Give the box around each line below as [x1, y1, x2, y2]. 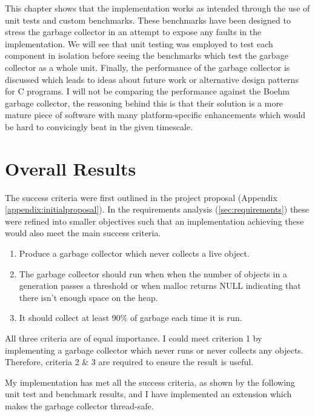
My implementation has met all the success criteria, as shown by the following [5, 375, 295, 388]
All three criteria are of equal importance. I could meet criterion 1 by [5, 332, 262, 344]
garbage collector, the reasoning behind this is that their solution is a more [5, 96, 283, 109]
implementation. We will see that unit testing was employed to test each [5, 37, 273, 50]
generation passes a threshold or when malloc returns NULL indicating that [19, 279, 301, 292]
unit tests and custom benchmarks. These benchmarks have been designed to [5, 13, 291, 26]
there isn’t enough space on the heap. [19, 291, 158, 303]
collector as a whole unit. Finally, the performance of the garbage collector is [5, 61, 290, 73]
